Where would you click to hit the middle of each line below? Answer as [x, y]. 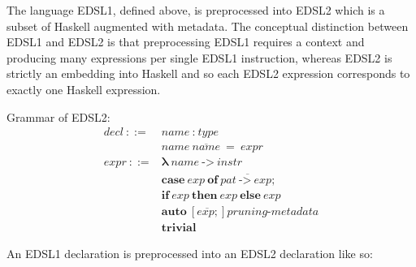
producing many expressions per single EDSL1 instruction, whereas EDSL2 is [199, 57]
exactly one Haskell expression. [84, 89]
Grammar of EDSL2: [58, 116]
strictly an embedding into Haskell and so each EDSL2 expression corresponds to [208, 73]
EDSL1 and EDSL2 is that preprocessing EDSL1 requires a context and [186, 42]
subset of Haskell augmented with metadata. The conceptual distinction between [208, 26]
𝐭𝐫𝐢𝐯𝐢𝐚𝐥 [179, 228]
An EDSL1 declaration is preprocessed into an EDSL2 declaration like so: [190, 253]
